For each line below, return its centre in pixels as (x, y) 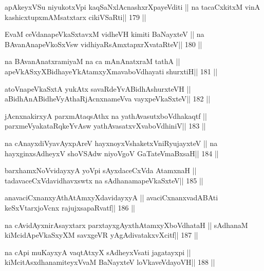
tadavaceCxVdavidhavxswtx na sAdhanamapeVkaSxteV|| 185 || (104, 180)
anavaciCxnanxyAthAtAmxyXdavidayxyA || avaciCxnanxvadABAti (111, 197)
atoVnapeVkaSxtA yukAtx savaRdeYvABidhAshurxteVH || (98, 88)
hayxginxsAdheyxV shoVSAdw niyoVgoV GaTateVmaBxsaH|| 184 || (112, 153)
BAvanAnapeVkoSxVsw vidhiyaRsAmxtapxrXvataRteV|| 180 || (103, 44)
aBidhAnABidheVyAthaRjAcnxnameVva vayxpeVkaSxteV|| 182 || (108, 99)
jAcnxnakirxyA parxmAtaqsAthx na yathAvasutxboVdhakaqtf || (106, 116)
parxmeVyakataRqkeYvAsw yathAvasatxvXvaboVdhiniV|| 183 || (105, 126)
